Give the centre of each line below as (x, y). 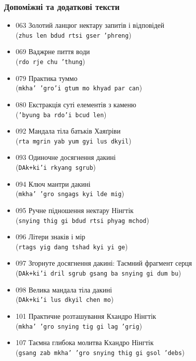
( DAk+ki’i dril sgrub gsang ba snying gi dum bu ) (98, 273)
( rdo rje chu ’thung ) (50, 61)
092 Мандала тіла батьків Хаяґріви (68, 131)
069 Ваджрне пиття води (53, 51)
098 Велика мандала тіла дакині (64, 289)
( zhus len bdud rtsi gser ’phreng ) (73, 35)
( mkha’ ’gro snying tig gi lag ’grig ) (79, 325)
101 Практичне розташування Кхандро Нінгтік (86, 316)
